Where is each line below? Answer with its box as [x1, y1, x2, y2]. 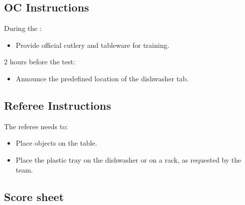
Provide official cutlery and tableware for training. [15, 39, 170, 50]
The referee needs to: [4, 121, 68, 131]
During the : [4, 23, 42, 33]
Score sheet [4, 189, 64, 204]
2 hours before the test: [4, 56, 75, 67]
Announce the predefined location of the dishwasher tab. [15, 73, 189, 83]
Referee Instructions [4, 97, 111, 113]
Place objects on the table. [15, 138, 97, 148]
